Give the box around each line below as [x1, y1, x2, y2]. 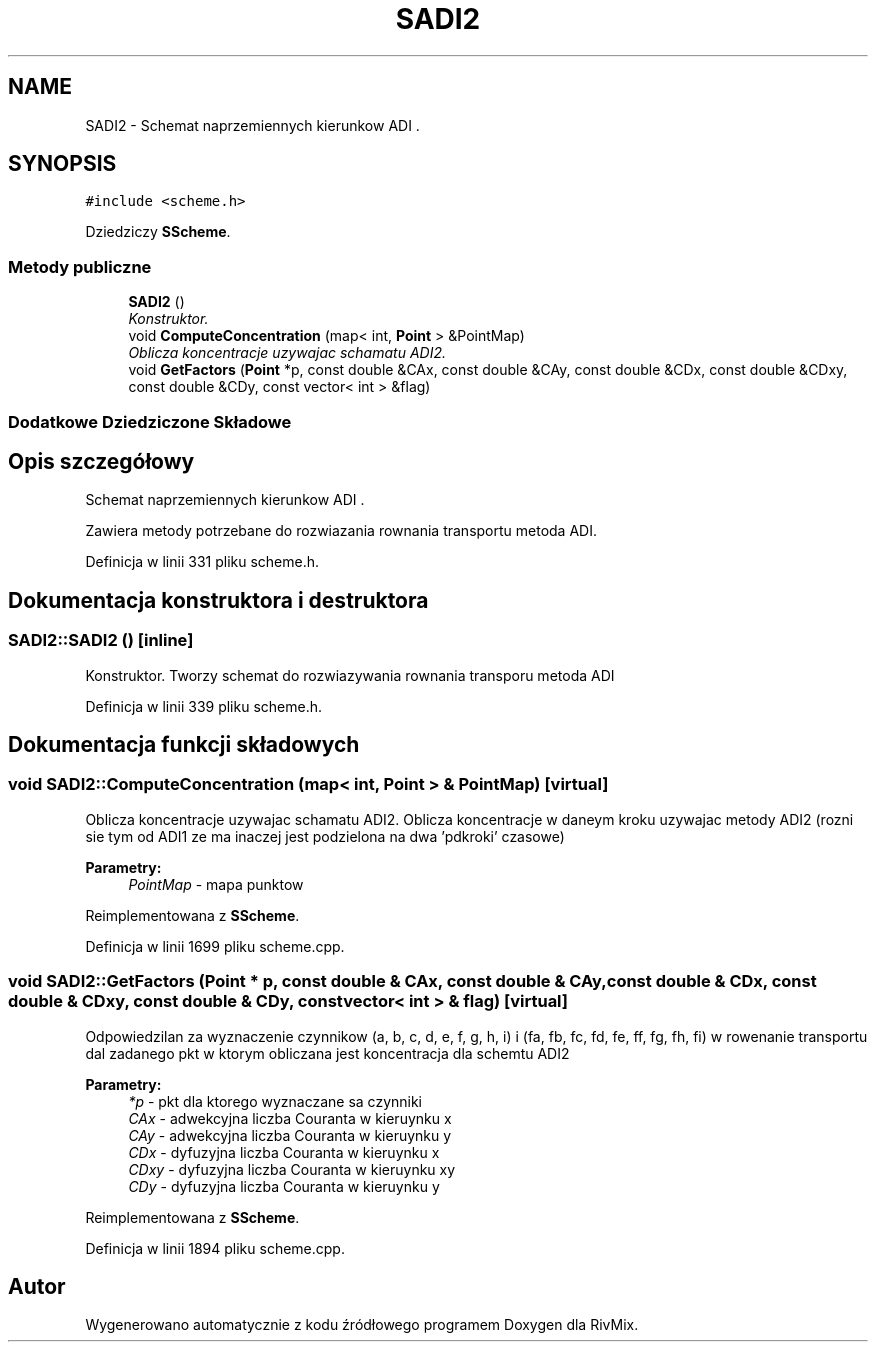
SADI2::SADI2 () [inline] [8, 630, 194, 651]
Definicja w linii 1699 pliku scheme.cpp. [85, 937, 345, 955]
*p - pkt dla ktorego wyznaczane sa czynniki [128, 1092, 423, 1110]
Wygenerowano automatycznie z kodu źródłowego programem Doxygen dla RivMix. [85, 1316, 639, 1334]
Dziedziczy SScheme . [85, 223, 231, 241]
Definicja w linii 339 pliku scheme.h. [85, 697, 323, 715]
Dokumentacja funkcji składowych [8, 732, 360, 758]
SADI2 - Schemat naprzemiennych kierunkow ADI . [85, 116, 420, 134]
